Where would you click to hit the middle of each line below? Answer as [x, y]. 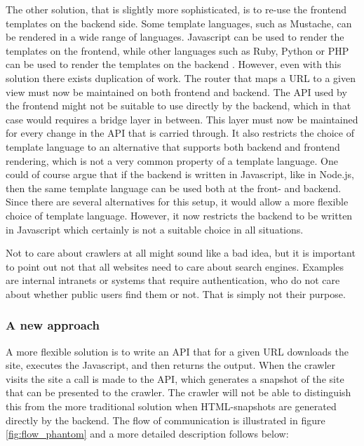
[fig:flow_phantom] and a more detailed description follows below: [147, 434]
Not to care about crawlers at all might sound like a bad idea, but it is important [181, 253]
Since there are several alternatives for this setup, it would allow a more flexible [177, 202]
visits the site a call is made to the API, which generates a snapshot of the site [175, 378]
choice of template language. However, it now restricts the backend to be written [179, 215]
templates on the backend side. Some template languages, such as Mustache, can [179, 23]
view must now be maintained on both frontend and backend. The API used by [176, 92]
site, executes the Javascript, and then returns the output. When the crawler [171, 365]
